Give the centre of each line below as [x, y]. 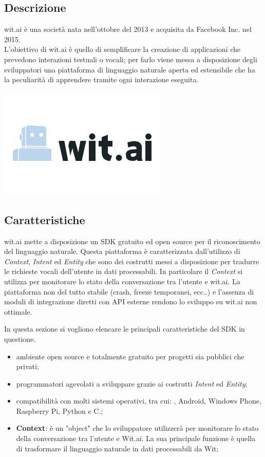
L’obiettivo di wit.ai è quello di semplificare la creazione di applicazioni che [122, 49]
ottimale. [18, 311]
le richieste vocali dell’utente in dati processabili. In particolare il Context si [124, 271]
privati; [27, 366]
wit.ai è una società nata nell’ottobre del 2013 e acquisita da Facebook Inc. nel [128, 29]
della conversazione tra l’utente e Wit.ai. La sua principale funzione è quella [136, 438]
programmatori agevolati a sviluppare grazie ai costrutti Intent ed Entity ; [132, 383]
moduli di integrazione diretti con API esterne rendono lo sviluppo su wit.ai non [131, 301]
